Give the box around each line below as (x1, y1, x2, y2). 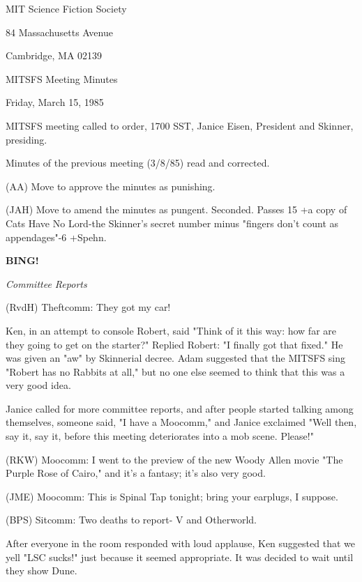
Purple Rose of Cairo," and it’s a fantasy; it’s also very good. (6, 466, 266, 480)
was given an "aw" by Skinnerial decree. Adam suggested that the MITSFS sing (6, 351, 346, 365)
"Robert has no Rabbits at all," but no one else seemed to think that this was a (6, 364, 345, 378)
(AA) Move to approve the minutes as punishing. (6, 178, 216, 193)
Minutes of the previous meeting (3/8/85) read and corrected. (6, 155, 270, 170)
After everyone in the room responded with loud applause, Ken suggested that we (6, 536, 355, 551)
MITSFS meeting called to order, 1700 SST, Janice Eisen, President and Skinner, (6, 118, 354, 132)
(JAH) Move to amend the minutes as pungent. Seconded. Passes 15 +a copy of (6, 202, 347, 217)
